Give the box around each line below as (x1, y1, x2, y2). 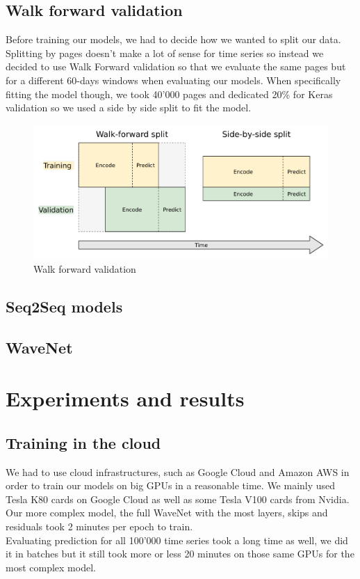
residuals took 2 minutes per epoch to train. (6, 518, 193, 533)
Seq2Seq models (6, 295, 123, 317)
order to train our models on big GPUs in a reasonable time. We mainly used (6, 478, 336, 493)
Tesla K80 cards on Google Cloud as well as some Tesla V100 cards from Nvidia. (6, 491, 350, 506)
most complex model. (6, 560, 96, 574)
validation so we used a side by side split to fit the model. (6, 100, 252, 115)
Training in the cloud (6, 431, 161, 453)
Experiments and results (6, 384, 245, 413)
